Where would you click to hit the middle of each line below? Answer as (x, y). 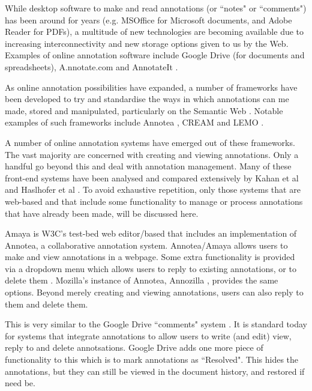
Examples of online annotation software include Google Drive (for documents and (155, 55)
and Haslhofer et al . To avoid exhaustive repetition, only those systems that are (153, 189)
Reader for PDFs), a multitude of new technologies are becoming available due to (154, 32)
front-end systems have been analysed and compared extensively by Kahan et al (152, 177)
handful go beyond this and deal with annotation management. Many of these (148, 166)
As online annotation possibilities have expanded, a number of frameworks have (151, 87)
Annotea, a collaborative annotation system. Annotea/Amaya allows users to (146, 245)
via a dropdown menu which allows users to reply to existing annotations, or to (151, 268)
